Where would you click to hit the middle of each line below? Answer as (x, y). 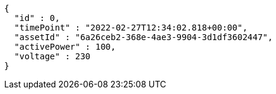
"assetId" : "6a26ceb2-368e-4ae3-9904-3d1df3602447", (143, 37)
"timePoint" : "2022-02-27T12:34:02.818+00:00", (131, 28)
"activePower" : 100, (65, 47)
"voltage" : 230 (52, 56)
